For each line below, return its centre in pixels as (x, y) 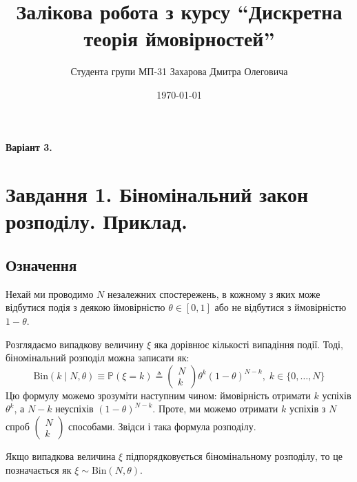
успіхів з (307, 409)
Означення (41, 265)
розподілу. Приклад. (96, 221)
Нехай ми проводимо (50, 293)
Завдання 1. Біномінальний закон (157, 194)
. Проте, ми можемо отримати (215, 409)
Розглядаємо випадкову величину (75, 344)
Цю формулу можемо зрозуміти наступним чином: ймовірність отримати (158, 395)
